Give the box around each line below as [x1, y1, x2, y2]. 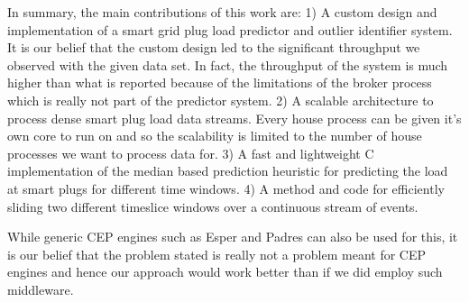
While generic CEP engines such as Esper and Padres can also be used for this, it [7, 227, 458, 246]
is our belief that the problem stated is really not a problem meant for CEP [7, 244, 426, 263]
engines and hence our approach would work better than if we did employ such [7, 262, 443, 281]
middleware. [7, 279, 74, 298]
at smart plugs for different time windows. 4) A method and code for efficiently [7, 178, 445, 197]
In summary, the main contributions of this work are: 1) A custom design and [7, 3, 437, 21]
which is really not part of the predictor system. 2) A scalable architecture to [7, 90, 434, 109]
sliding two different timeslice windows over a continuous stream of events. [7, 197, 418, 215]
